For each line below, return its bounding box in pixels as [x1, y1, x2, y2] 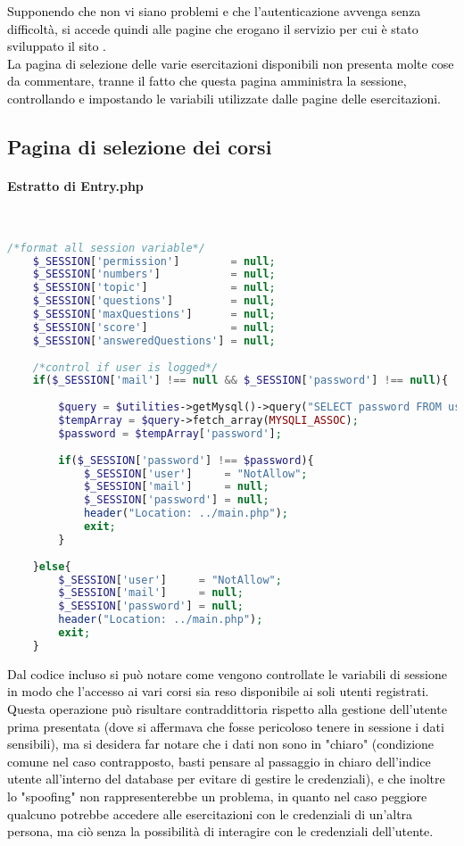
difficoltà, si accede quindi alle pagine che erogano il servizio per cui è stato [7, 19, 418, 37]
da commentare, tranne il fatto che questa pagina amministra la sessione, [7, 71, 407, 90]
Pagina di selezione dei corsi [7, 132, 272, 160]
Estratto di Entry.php [7, 176, 144, 195]
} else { [32, 560, 71, 573]
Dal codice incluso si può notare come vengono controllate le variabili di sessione [7, 664, 447, 683]
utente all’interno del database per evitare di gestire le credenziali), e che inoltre [7, 769, 445, 788]
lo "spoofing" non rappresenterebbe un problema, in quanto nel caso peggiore [7, 787, 427, 806]
